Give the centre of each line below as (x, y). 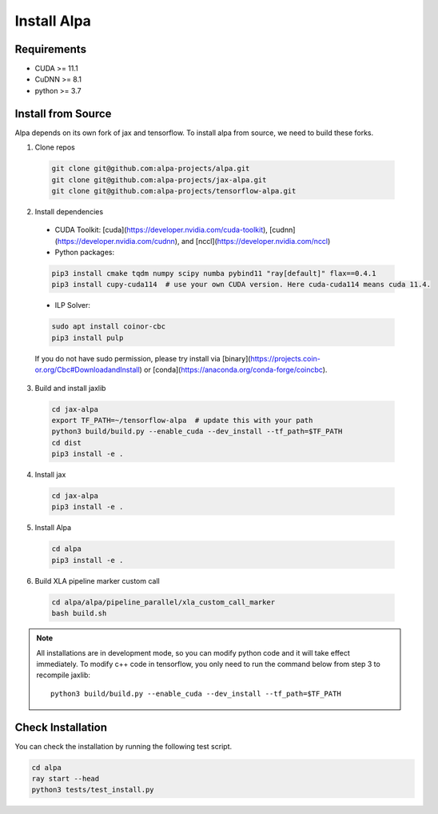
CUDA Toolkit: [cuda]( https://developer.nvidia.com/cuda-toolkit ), (161, 230)
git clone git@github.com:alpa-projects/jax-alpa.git (159, 180)
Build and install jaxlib (70, 388)
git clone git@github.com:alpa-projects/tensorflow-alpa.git (174, 191)
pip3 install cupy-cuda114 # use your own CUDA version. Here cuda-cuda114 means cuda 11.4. (241, 285)
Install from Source (63, 113)
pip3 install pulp (88, 337)
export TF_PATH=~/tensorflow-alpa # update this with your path (182, 420)
